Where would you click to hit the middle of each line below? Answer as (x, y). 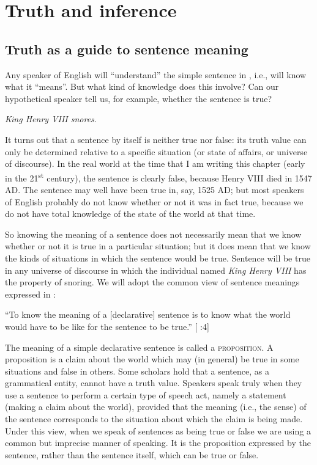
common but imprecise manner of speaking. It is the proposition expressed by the (158, 443)
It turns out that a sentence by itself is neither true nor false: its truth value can (156, 139)
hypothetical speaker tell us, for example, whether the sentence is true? (138, 98)
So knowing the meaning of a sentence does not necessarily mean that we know (153, 234)
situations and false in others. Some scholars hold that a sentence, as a (137, 371)
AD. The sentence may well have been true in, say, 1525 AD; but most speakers (155, 189)
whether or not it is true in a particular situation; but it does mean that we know (158, 246)
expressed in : (31, 294)
